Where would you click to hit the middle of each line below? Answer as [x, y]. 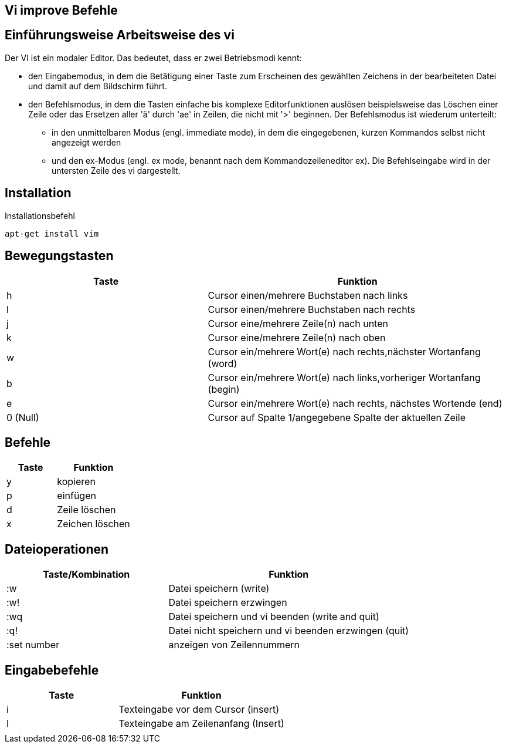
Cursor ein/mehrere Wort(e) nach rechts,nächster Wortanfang [344, 351]
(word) [223, 363]
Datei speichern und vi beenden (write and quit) [274, 617]
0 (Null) [23, 417]
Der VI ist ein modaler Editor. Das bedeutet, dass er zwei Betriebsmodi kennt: [153, 58]
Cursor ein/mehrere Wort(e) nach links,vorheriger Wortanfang [344, 377]
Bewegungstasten [59, 256]
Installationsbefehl [40, 215]
